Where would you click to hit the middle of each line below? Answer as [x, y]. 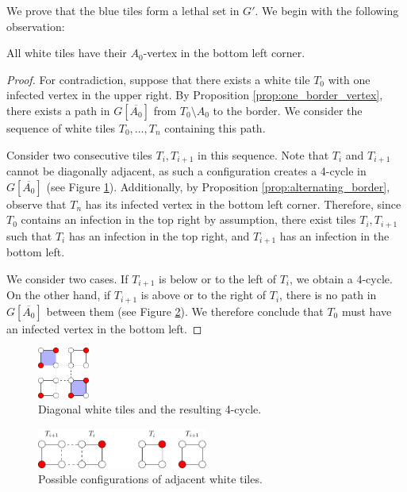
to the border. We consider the [288, 110]
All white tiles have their [67, 53]
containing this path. [215, 127]
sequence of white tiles [61, 127]
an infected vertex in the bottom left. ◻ [104, 328]
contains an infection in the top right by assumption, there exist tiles [188, 219]
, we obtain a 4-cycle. [341, 278]
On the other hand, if [59, 295]
